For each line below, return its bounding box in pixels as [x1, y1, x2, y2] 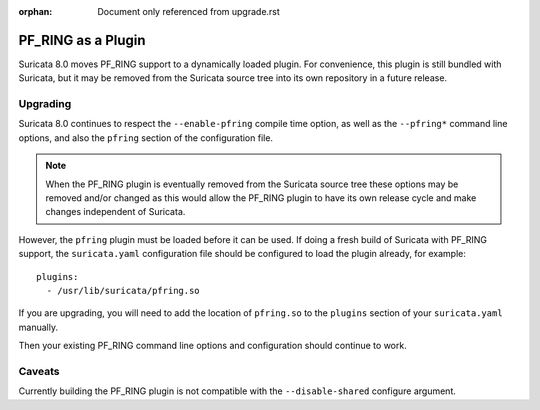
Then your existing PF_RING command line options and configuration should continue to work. [18, 340, 407, 352]
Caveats [18, 364, 60, 378]
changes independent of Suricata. [45, 206, 186, 218]
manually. [18, 321, 59, 333]
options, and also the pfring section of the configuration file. [18, 131, 274, 144]
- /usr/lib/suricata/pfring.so [46, 285, 200, 296]
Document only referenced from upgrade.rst [97, 6, 280, 17]
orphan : [18, 6, 53, 17]
